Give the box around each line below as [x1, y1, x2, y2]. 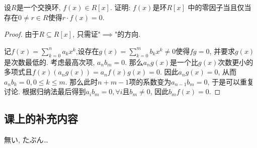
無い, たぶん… [4, 134, 48, 145]
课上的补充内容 [4, 111, 78, 126]
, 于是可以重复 [207, 76, 254, 87]
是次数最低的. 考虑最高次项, [4, 56, 95, 67]
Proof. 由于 [4, 29, 39, 39]
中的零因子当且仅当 [188, 2, 251, 12]
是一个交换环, [16, 2, 61, 12]
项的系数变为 [129, 76, 172, 87]
